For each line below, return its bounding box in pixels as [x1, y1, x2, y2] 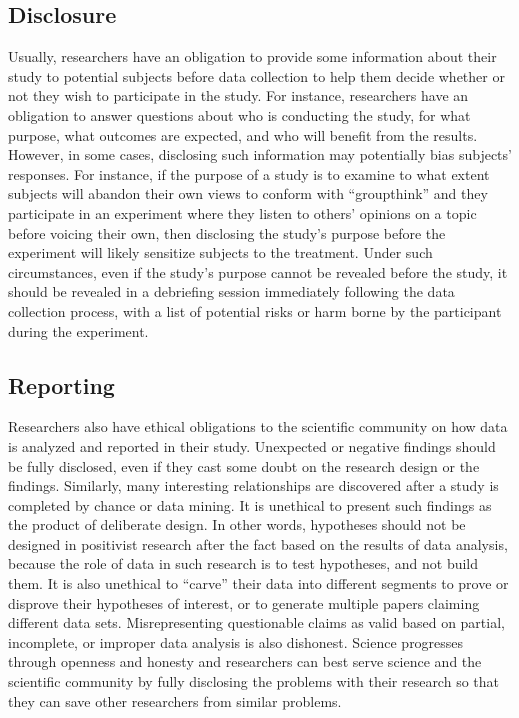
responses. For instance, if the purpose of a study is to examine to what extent [8, 163, 490, 184]
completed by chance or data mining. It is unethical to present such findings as [8, 494, 492, 515]
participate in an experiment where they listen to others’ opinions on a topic [8, 202, 477, 223]
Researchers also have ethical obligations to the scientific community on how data [8, 416, 508, 437]
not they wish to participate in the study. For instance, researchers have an [8, 85, 469, 106]
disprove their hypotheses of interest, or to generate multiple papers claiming [8, 592, 480, 613]
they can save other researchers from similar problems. [8, 690, 342, 711]
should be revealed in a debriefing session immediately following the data [8, 281, 455, 302]
